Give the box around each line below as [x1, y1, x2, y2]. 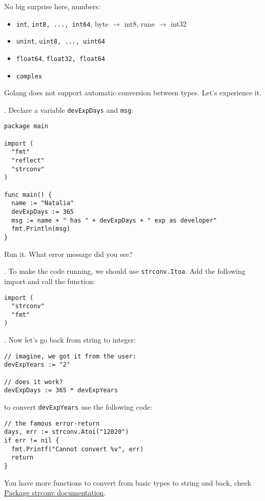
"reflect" [11, 157, 45, 165]
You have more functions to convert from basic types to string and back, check [4, 477, 251, 488]
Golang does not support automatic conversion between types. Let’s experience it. [4, 87, 262, 98]
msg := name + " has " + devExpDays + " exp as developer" [11, 216, 217, 224]
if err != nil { [4, 436, 59, 444]
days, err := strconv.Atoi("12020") [4, 428, 129, 436]
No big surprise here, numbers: [4, 1, 100, 11]
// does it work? [4, 378, 63, 386]
